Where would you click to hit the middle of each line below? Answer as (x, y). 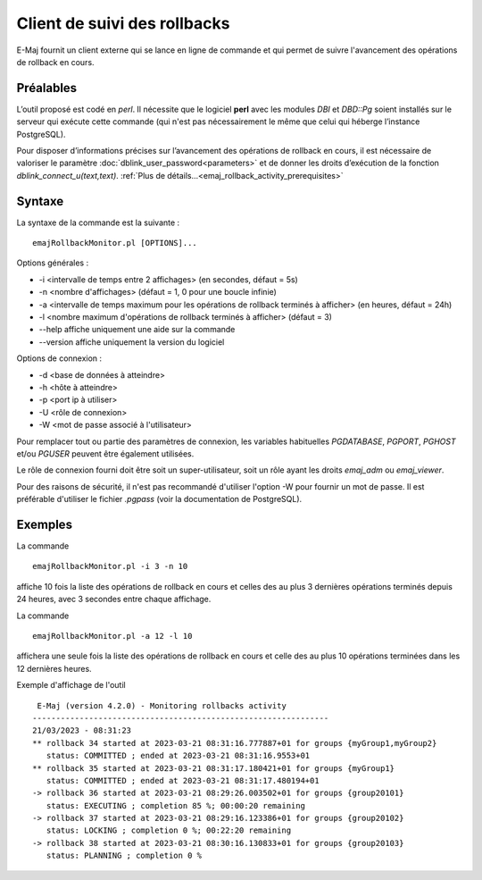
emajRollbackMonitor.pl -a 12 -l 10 (112, 636)
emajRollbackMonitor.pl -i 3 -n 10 (110, 566)
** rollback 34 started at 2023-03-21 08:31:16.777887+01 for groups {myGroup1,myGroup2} (235, 743)
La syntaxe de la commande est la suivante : (98, 222)
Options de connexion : (59, 358)
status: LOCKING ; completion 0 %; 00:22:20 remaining (169, 830)
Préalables (47, 88)
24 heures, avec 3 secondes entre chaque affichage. (114, 599)
